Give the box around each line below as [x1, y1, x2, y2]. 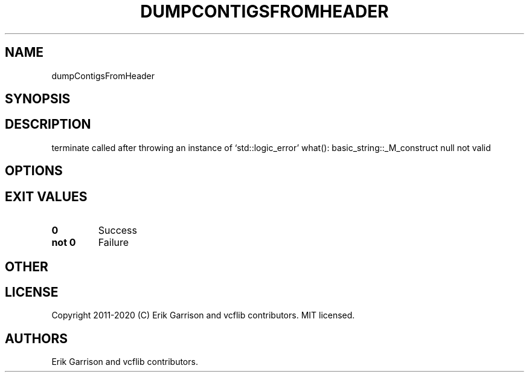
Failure [98, 236, 129, 249]
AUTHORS [5, 330, 68, 346]
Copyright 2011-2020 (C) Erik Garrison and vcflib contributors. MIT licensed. [51, 310, 355, 321]
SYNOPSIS [5, 91, 71, 107]
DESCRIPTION [5, 117, 91, 132]
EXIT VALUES [5, 188, 88, 204]
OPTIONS [5, 163, 63, 179]
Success [98, 224, 138, 237]
